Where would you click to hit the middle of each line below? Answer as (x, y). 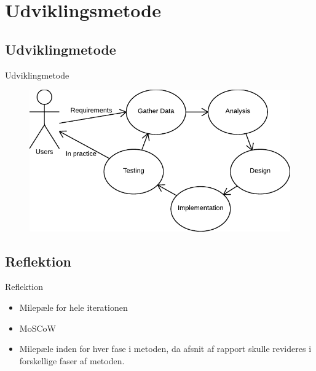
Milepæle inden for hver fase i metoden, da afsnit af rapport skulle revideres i (165, 349)
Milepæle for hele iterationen (73, 307)
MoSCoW (38, 328)
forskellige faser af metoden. (72, 360)
